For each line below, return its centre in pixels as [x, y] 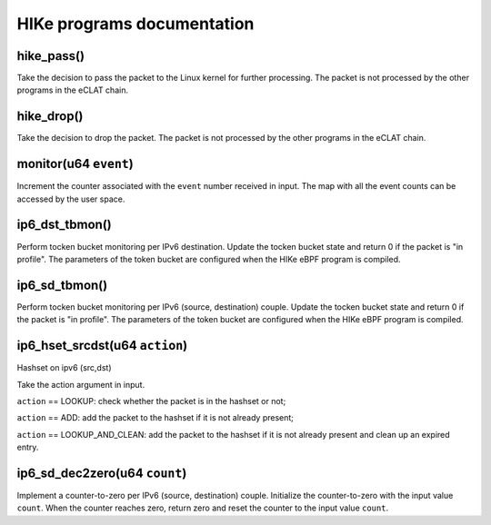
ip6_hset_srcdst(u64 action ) [102, 346]
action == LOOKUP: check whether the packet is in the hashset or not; [151, 401]
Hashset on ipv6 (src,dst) [64, 368]
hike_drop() [50, 117]
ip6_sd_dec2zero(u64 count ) [102, 473]
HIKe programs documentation [135, 24]
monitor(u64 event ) [75, 164]
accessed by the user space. [71, 199]
